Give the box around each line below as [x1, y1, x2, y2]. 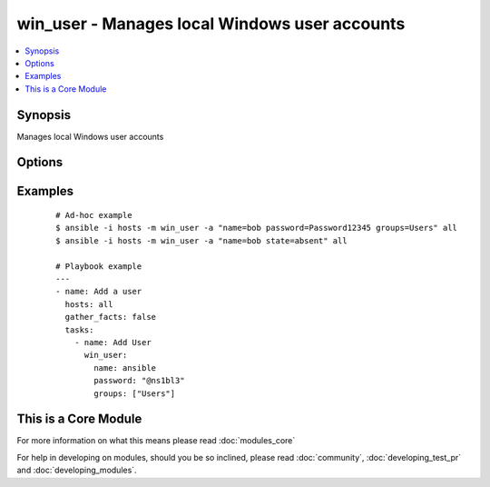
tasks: [64, 324, 94, 335]
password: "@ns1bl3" [93, 375, 185, 386]
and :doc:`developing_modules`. [16, 464, 137, 476]
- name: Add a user [55, 286, 142, 297]
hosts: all [64, 299, 113, 309]
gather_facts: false [64, 312, 157, 323]
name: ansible [93, 363, 157, 373]
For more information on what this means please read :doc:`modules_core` [16, 435, 296, 446]
